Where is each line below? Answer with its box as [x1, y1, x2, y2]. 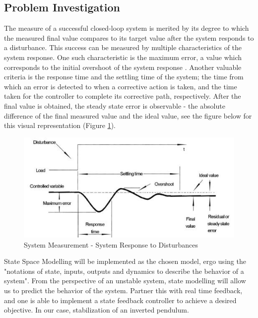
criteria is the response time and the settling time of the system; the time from [4, 71, 244, 82]
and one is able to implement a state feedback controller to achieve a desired [4, 295, 237, 305]
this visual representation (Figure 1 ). [4, 120, 116, 130]
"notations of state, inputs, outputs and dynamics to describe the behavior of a [4, 265, 244, 276]
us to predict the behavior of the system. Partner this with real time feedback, [4, 285, 243, 296]
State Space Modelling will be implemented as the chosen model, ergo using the [4, 256, 246, 266]
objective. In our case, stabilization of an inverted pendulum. [4, 305, 189, 315]
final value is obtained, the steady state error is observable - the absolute [4, 100, 225, 111]
